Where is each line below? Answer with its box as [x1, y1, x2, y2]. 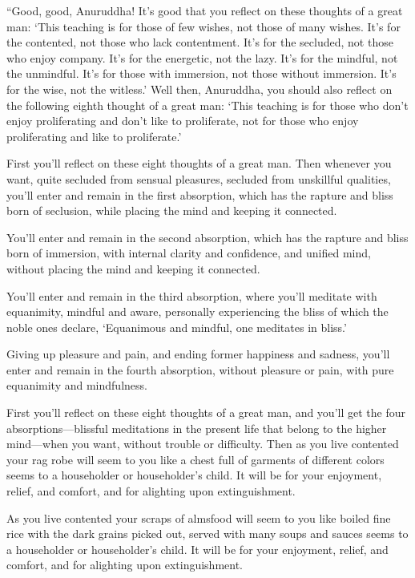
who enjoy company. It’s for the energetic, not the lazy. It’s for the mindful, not [6, 49, 398, 66]
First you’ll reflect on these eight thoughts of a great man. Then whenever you [6, 155, 392, 172]
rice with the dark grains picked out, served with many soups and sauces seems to [6, 525, 409, 542]
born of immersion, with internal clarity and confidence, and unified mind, [6, 245, 371, 261]
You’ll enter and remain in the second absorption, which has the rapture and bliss [6, 228, 409, 245]
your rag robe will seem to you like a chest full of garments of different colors [6, 451, 385, 467]
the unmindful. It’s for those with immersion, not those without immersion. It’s [6, 65, 397, 82]
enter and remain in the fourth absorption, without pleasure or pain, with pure [6, 361, 394, 378]
